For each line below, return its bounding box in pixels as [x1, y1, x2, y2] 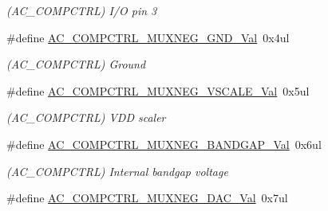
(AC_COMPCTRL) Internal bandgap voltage [6, 162, 228, 179]
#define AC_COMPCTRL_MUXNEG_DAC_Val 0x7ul [6, 190, 288, 206]
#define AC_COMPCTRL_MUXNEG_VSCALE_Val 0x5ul [6, 82, 310, 99]
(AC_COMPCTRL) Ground [6, 56, 146, 72]
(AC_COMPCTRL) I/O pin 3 [6, 2, 157, 18]
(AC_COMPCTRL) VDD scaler [6, 109, 166, 126]
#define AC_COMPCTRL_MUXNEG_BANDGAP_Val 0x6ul [6, 135, 322, 152]
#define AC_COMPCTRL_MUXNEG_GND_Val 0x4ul [6, 29, 290, 45]
